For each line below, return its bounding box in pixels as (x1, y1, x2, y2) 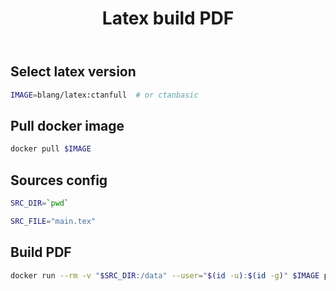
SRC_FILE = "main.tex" (10, 216, 97, 226)
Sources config (10, 172, 108, 189)
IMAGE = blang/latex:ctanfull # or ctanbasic (10, 90, 199, 100)
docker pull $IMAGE (10, 144, 92, 154)
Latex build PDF (101, 7, 235, 30)
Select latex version (10, 63, 137, 81)
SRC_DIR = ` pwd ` (10, 198, 70, 208)
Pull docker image (10, 117, 125, 134)
